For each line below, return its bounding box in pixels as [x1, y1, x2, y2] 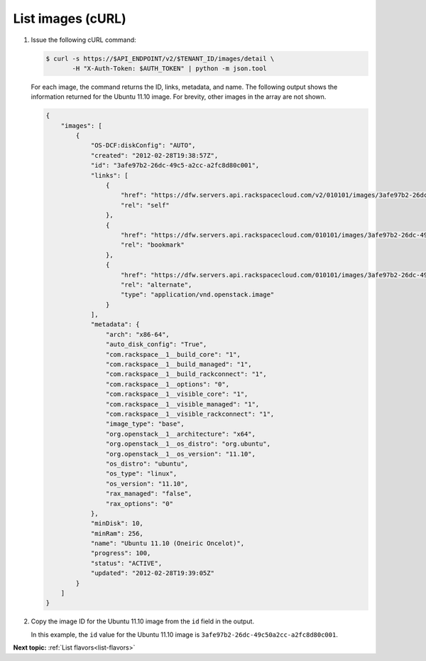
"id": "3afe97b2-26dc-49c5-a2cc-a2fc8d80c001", [90, 161, 260, 170]
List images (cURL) [13, 11, 127, 26]
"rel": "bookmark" [121, 241, 185, 249]
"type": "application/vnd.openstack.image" [121, 291, 275, 299]
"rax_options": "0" [105, 500, 174, 507]
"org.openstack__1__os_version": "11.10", [105, 450, 256, 458]
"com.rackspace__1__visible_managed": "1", [105, 400, 260, 408]
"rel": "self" [121, 201, 170, 209]
